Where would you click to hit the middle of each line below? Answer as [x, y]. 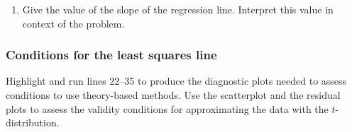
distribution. [33, 122]
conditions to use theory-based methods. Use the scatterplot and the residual [173, 95]
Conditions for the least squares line [111, 55]
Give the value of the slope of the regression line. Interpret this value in [178, 9]
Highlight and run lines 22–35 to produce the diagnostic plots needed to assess [176, 81]
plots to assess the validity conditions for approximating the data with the [167, 108]
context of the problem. [73, 23]
